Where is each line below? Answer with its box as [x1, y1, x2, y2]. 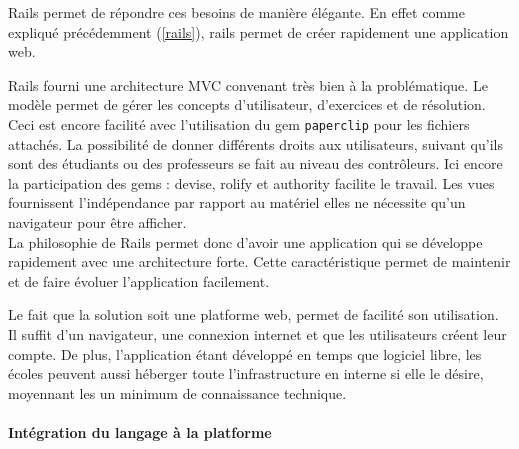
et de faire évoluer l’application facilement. [8, 270, 270, 291]
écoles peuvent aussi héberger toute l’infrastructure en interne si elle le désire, [8, 363, 484, 384]
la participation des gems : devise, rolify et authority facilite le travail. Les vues [8, 172, 495, 193]
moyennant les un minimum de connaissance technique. [8, 382, 347, 403]
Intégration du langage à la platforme [8, 421, 272, 442]
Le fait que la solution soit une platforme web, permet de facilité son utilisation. [8, 304, 499, 325]
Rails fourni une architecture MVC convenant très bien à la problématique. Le [8, 74, 488, 95]
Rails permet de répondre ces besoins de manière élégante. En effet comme [8, 2, 465, 22]
